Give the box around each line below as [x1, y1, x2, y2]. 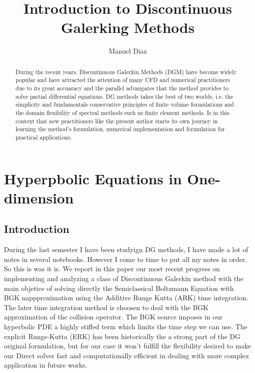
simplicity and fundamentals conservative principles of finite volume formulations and [15, 100, 234, 109]
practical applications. [15, 133, 72, 141]
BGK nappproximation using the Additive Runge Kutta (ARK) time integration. [4, 292, 249, 303]
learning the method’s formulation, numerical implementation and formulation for [15, 125, 225, 133]
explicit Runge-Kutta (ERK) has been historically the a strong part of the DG [4, 331, 241, 341]
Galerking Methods [61, 17, 195, 37]
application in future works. [4, 360, 87, 370]
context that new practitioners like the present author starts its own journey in [15, 116, 218, 125]
